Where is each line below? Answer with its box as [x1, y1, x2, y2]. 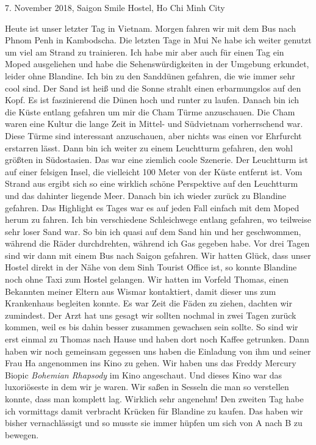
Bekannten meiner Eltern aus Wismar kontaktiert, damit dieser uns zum [5, 284, 276, 297]
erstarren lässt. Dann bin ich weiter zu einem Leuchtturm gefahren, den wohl [5, 141, 293, 154]
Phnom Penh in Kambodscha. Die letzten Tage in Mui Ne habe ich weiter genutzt [5, 34, 312, 46]
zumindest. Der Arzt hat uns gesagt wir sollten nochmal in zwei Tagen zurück [5, 308, 296, 321]
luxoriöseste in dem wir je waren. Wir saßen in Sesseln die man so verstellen [5, 380, 289, 393]
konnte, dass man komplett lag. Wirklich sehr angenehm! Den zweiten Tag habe [5, 393, 304, 405]
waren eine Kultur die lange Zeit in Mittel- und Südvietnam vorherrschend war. [5, 117, 303, 130]
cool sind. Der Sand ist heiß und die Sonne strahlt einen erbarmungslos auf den [5, 81, 301, 94]
